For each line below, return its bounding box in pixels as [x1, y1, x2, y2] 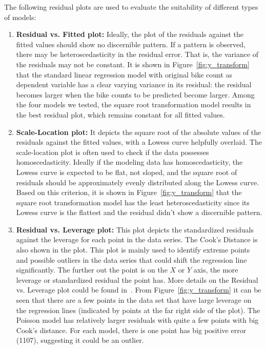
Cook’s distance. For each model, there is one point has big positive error [16, 324, 247, 335]
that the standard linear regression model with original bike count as [16, 69, 233, 80]
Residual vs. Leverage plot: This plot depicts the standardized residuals [16, 224, 254, 235]
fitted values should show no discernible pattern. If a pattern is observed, [16, 38, 245, 49]
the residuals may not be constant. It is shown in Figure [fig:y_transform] [16, 59, 250, 69]
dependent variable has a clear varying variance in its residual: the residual [16, 79, 252, 90]
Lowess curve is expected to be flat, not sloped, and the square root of [16, 166, 237, 177]
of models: [4, 11, 36, 22]
